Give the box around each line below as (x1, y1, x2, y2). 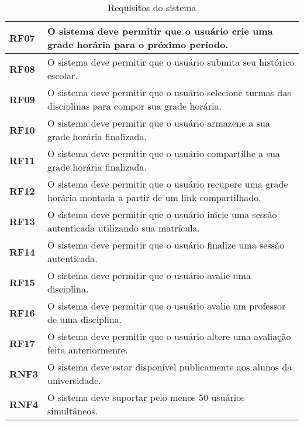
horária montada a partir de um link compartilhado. (47, 191, 261, 204)
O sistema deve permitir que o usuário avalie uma (47, 268, 251, 282)
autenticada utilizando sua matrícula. (47, 221, 201, 234)
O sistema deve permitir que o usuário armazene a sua (47, 116, 270, 130)
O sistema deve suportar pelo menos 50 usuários (47, 390, 245, 404)
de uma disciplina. (47, 312, 122, 326)
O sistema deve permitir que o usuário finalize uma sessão (47, 238, 285, 251)
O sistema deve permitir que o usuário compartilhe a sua (47, 147, 280, 160)
